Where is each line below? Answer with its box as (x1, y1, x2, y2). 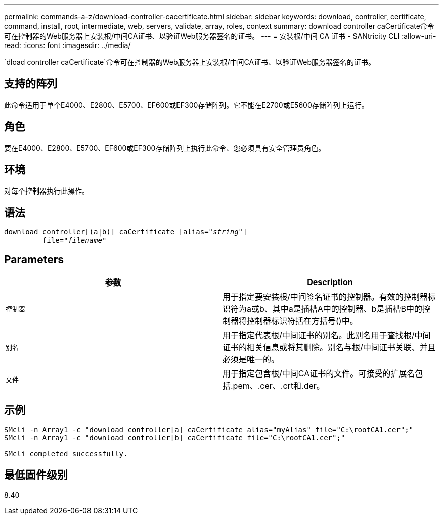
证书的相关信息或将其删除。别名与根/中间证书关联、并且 (223, 342, 436, 353)
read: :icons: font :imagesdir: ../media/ (4, 41, 131, 50)
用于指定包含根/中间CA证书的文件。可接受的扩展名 (223, 368, 415, 379)
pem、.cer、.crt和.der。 (233, 381, 325, 391)
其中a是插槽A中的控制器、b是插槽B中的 (272, 304, 423, 314)
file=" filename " (42, 236, 107, 245)
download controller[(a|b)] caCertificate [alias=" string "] (4, 228, 247, 237)
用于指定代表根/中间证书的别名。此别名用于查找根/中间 (223, 330, 431, 341)
